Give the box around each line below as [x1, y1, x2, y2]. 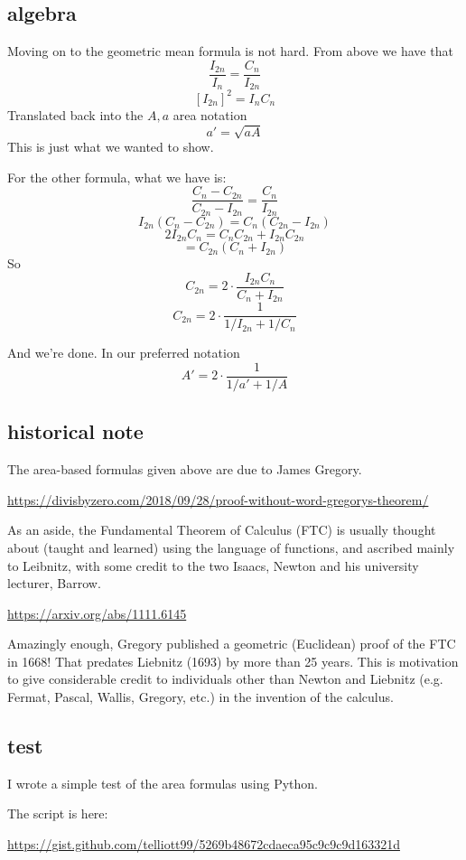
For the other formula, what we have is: [7, 167, 227, 186]
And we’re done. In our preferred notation [7, 343, 240, 362]
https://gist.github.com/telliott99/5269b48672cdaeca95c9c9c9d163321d [7, 835, 400, 854]
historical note [7, 417, 144, 445]
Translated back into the [7, 105, 144, 124]
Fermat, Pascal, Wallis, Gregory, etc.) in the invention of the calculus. [7, 687, 394, 706]
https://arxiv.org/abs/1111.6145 [7, 603, 187, 622]
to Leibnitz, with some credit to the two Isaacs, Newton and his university [7, 556, 419, 575]
